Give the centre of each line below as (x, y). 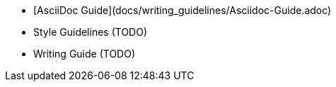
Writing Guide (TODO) (85, 54)
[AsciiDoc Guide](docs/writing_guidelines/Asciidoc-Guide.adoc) (183, 10)
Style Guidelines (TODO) (90, 32)
